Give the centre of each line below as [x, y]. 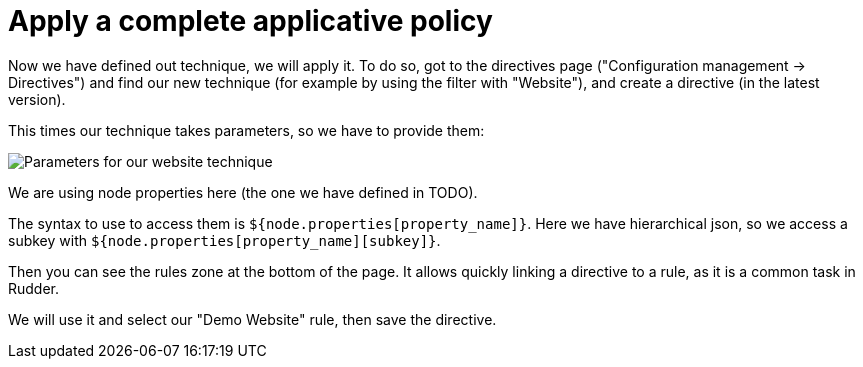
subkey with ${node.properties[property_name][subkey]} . [224, 240]
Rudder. [34, 288]
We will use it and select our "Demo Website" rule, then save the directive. [252, 319]
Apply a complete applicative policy [250, 21]
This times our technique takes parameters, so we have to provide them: [246, 130]
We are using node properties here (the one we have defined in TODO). [243, 192]
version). [37, 99]
